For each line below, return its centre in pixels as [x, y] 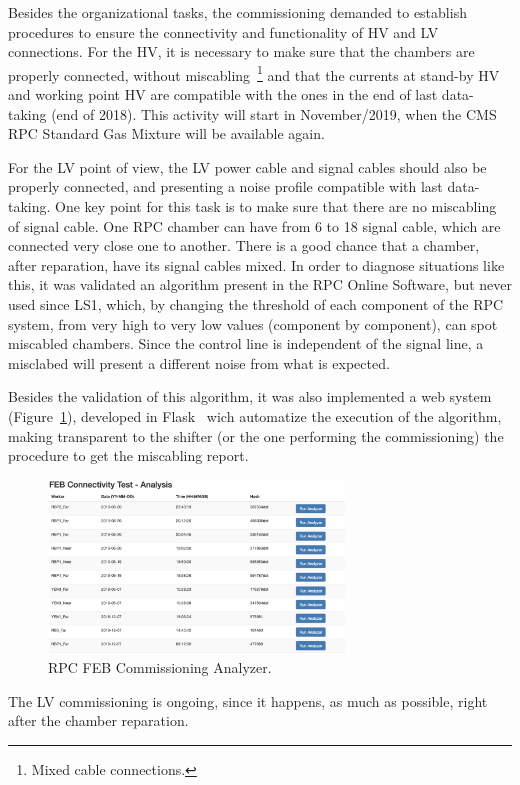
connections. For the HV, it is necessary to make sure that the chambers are [241, 51]
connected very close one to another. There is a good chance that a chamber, [244, 245]
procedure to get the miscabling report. [128, 455]
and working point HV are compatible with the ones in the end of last [223, 94]
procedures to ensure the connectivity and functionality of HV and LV [223, 31]
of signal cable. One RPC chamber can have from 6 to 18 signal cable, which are [254, 225]
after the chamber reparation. [98, 720]
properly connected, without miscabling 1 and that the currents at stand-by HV [254, 73]
